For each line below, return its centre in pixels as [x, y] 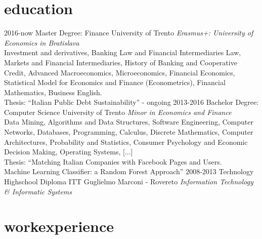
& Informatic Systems [38, 191]
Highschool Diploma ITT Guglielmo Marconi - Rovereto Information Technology [129, 182]
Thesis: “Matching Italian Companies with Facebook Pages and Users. [113, 161]
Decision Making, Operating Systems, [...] [69, 152]
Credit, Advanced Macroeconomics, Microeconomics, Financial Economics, [120, 72]
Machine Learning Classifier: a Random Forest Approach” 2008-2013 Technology [129, 171]
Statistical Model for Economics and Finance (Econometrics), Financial [115, 82]
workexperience [59, 226]
